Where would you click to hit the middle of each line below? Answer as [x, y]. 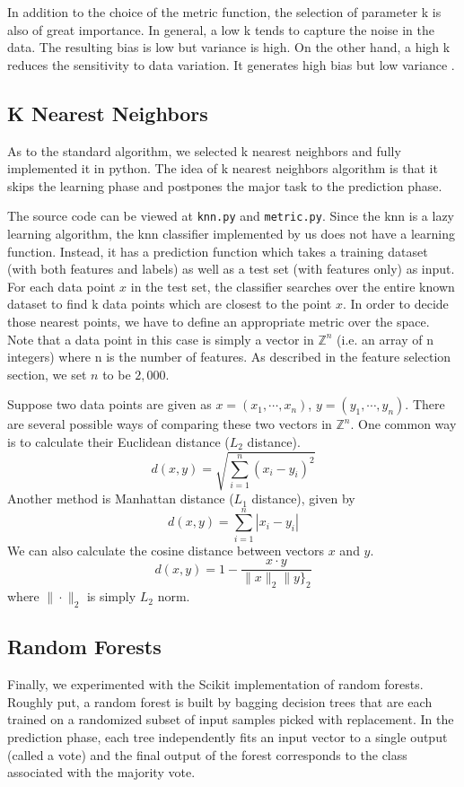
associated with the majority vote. [101, 772]
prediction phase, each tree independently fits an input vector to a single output [228, 737]
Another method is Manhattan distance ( [121, 498]
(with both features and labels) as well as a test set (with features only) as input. [231, 269]
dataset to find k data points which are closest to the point [170, 304]
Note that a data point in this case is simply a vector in [161, 339]
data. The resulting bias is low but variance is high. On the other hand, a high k [229, 47]
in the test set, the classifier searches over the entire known [293, 286]
